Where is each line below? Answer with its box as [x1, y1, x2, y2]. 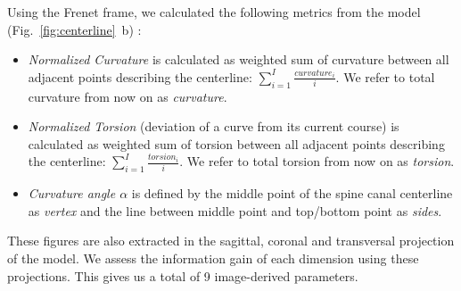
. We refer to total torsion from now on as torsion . [179, 152, 455, 170]
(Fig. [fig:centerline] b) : [7, 20, 142, 38]
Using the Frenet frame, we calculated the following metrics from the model [7, 3, 421, 21]
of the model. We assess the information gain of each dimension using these [7, 248, 419, 267]
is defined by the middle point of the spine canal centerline [131, 184, 453, 203]
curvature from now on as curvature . [28, 87, 227, 105]
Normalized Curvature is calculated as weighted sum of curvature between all [28, 50, 449, 69]
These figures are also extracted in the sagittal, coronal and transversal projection [7, 231, 455, 250]
